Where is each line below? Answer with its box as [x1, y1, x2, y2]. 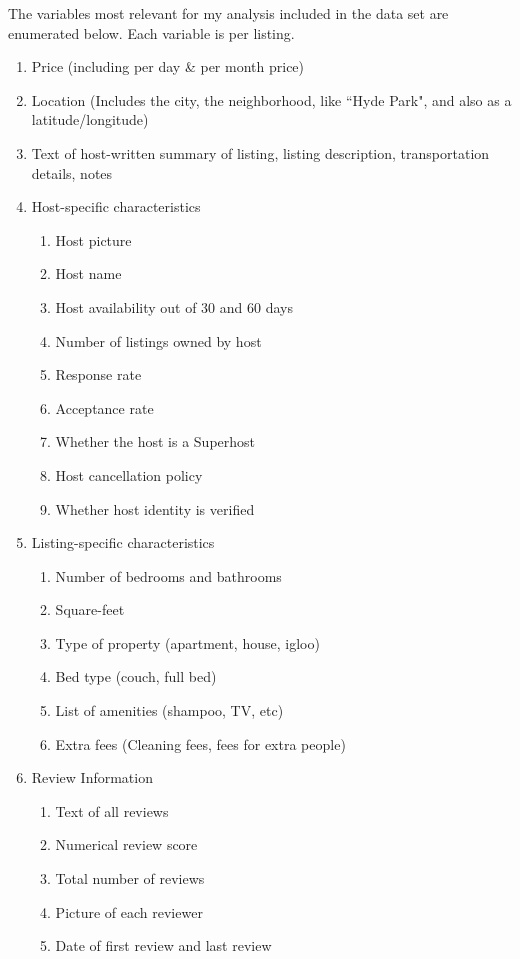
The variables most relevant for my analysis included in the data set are [8, 3, 449, 23]
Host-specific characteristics [31, 196, 201, 217]
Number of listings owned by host [55, 330, 262, 351]
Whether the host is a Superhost [55, 431, 256, 452]
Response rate [55, 364, 142, 385]
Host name [55, 263, 122, 284]
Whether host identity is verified [55, 498, 255, 519]
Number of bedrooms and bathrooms [55, 565, 282, 586]
